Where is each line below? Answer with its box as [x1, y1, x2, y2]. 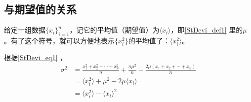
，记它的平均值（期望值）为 [69, 25, 160, 35]
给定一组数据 [4, 25, 45, 35]
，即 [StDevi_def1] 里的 [170, 25, 243, 35]
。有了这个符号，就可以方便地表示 [4, 35, 115, 45]
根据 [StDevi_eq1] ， [4, 52, 67, 63]
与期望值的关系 [4, 1, 77, 17]
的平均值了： [128, 35, 170, 45]
